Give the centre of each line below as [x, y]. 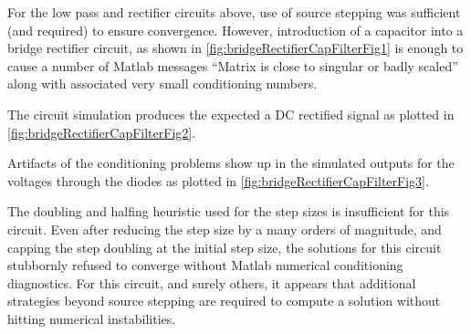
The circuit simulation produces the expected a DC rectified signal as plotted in [231, 114]
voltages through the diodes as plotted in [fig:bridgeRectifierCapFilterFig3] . [218, 180]
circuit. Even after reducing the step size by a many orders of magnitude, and [225, 229]
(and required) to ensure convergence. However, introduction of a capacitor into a [235, 30]
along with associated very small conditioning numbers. [162, 83]
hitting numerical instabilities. [92, 318]
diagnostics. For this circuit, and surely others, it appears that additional [212, 282]
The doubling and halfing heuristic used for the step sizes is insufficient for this [229, 211]
